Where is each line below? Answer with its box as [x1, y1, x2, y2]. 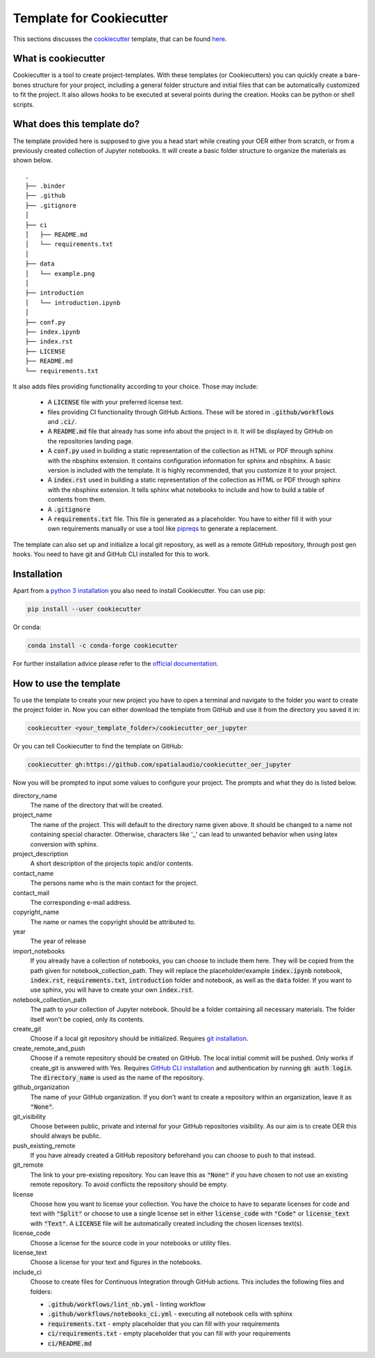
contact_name [12, 869, 54, 877]
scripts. [12, 100, 35, 108]
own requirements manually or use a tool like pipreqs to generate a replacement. [47, 525, 278, 533]
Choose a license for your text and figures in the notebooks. [30, 1258, 202, 1266]
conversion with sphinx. [30, 840, 99, 848]
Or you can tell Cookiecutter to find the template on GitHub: [12, 742, 183, 751]
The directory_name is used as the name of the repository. [30, 1073, 205, 1081]
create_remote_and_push [12, 1044, 85, 1052]
